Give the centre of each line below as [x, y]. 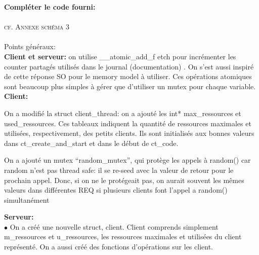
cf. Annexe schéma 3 [37, 27]
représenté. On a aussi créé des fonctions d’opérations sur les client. [109, 247]
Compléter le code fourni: [50, 7]
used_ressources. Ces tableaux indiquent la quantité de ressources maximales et [128, 123]
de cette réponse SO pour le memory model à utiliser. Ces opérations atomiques [128, 76]
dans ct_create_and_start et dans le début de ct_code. [91, 143]
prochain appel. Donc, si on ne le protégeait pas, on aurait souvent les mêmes [124, 180]
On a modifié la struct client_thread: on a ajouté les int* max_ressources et [123, 113]
